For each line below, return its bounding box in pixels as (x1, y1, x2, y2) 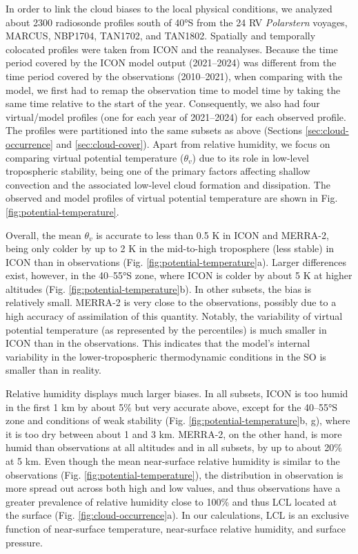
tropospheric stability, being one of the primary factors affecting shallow (6, 164, 310, 178)
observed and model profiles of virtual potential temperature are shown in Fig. (6, 191, 338, 205)
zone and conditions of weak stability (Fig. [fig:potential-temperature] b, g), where (6, 413, 350, 428)
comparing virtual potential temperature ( (6, 150, 184, 164)
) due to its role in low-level (192, 150, 309, 164)
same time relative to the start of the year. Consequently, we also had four (6, 96, 320, 111)
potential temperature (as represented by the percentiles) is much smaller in (6, 322, 327, 336)
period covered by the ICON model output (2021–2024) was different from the (6, 55, 337, 70)
